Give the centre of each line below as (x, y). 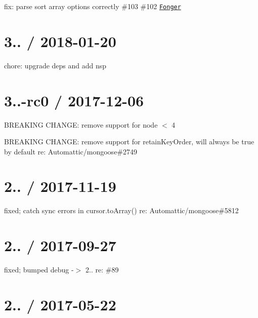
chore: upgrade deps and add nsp (55, 65)
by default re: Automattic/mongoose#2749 (71, 151)
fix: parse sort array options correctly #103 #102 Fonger (93, 6)
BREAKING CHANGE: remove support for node (81, 124)
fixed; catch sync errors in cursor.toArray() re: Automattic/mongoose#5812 (121, 210)
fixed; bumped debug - (39, 270)
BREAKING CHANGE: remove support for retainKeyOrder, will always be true (129, 142)
